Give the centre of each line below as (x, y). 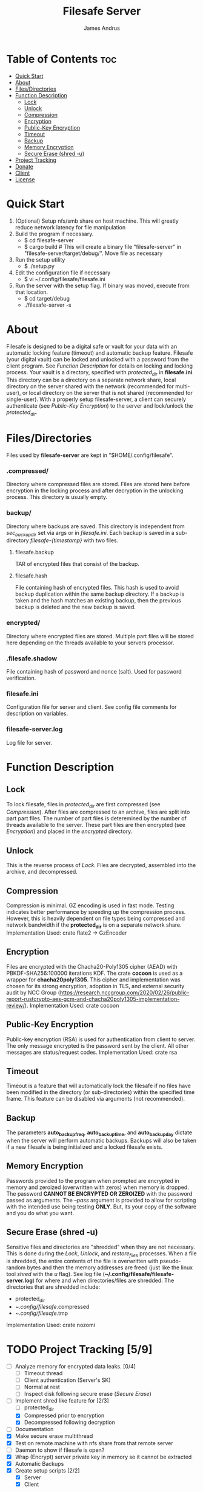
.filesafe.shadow (32, 658)
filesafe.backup (35, 553)
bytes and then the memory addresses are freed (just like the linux (110, 1267)
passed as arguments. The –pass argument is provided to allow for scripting (101, 1200)
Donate (24, 166)
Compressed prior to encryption (64, 1415)
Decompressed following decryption (69, 1423)
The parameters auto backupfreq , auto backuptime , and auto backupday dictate (99, 1133)
